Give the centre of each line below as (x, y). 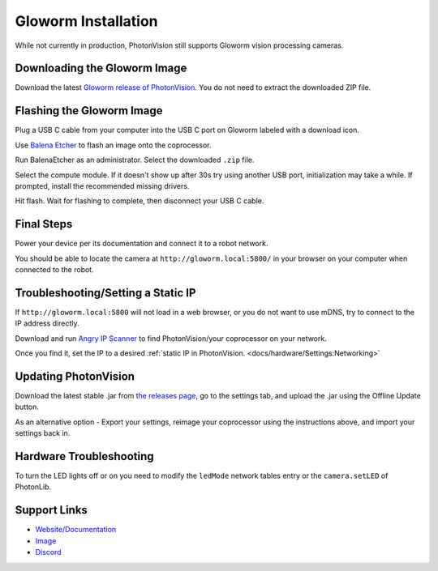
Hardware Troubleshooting (84, 456)
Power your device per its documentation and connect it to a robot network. (142, 244)
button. (27, 407)
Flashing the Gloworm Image (89, 111)
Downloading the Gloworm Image (101, 68)
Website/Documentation (76, 530)
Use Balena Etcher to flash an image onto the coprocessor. (113, 145)
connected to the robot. (54, 270)
